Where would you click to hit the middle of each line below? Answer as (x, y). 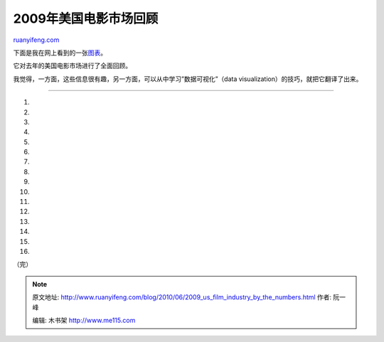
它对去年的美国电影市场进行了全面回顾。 (72, 66)
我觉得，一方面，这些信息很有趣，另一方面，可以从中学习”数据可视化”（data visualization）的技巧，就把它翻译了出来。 (188, 79)
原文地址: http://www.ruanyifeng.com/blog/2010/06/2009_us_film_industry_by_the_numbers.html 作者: (182, 297)
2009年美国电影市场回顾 (86, 18)
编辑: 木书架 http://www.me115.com (84, 320)
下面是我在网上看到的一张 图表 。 (60, 53)
